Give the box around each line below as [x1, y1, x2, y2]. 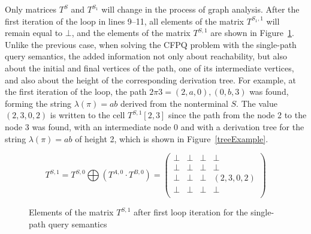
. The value [236, 97, 277, 109]
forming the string [5, 97, 72, 109]
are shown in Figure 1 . [210, 26, 294, 39]
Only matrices [5, 3, 57, 15]
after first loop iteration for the [134, 206, 248, 218]
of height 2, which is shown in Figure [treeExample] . [75, 132, 268, 145]
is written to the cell [50, 109, 125, 121]
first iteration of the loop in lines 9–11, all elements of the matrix [5, 14, 244, 27]
